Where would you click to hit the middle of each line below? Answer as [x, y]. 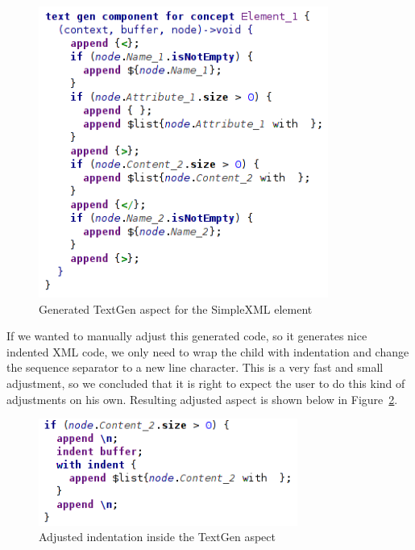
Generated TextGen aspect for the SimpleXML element [176, 308]
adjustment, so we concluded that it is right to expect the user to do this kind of [206, 383]
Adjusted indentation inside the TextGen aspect [157, 537]
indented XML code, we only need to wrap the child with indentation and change [208, 351]
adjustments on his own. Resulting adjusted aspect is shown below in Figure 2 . [202, 399]
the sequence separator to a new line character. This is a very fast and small [195, 367]
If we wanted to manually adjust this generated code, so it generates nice [187, 336]
